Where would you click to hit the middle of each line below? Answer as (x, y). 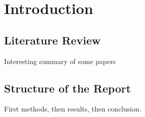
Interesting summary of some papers (60, 61)
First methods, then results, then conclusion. (73, 109)
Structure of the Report (67, 88)
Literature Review (52, 40)
